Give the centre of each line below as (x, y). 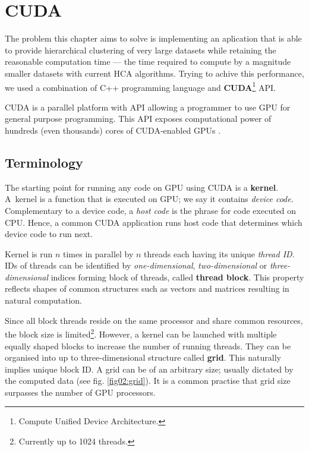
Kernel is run (29, 253)
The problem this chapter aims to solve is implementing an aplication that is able (153, 38)
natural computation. (43, 300)
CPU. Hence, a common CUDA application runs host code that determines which (154, 222)
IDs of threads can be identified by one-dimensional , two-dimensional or (136, 265)
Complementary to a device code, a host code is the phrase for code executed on (151, 210)
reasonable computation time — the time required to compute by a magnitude (148, 61)
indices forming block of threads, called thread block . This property (177, 277)
